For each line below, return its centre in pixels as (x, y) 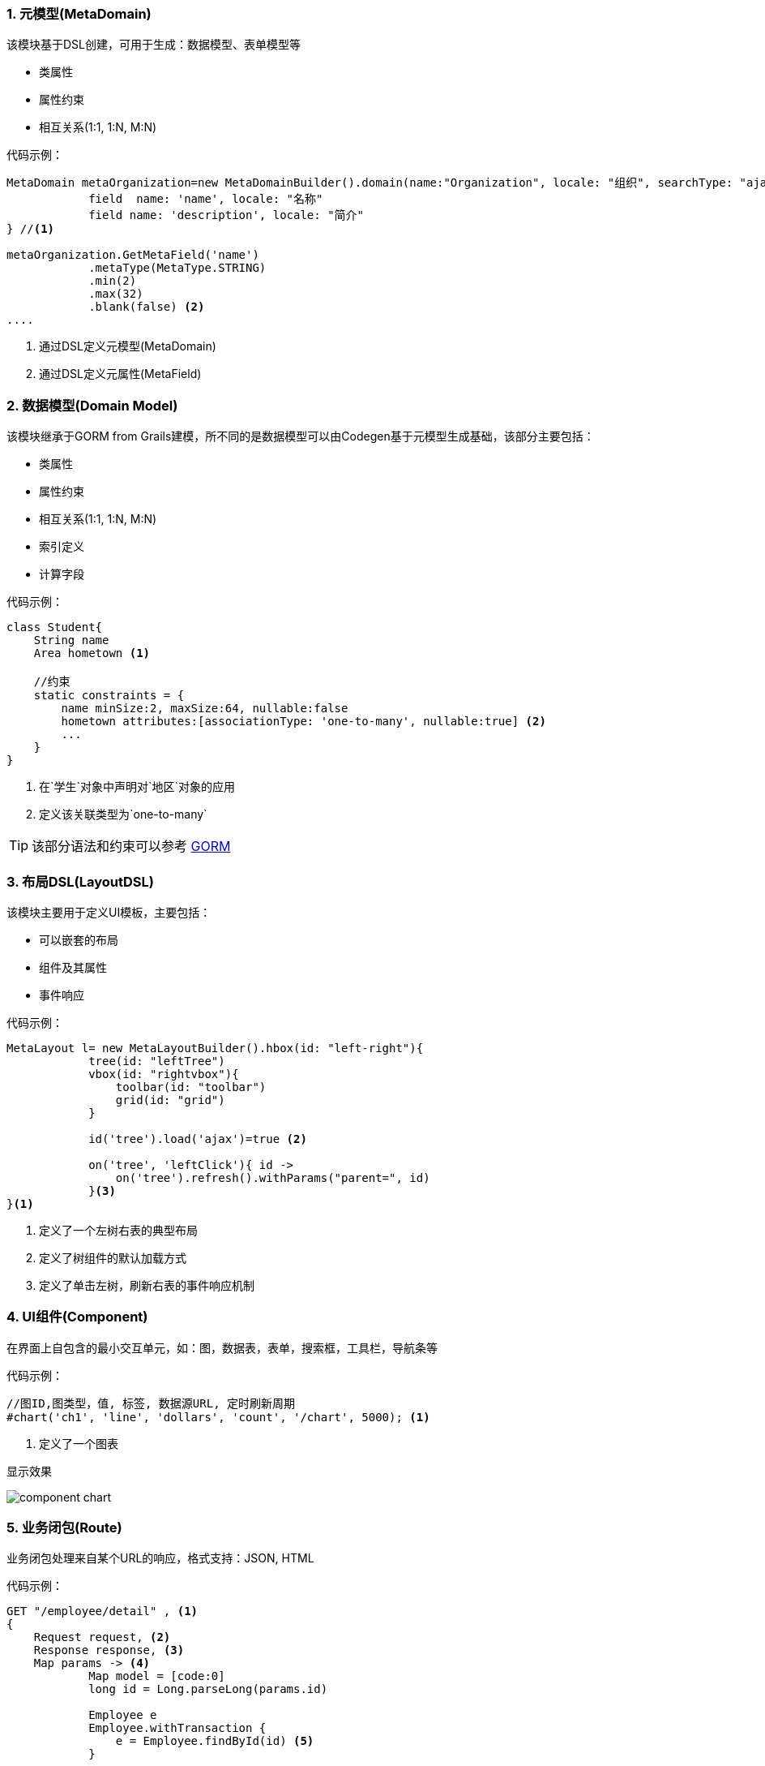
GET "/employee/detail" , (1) (103, 1611)
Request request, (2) (102, 1637)
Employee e (123, 1715)
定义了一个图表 (79, 1443)
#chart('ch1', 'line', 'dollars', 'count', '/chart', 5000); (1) (218, 1417)
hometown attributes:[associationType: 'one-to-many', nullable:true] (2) (303, 722)
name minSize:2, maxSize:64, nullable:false (205, 709)
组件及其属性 (73, 967)
